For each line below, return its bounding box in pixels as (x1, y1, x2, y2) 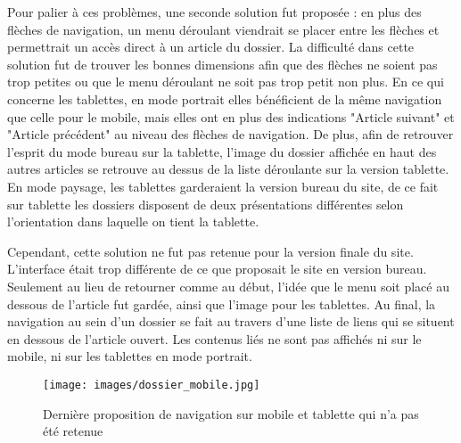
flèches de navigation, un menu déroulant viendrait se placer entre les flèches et (7, 20, 440, 38)
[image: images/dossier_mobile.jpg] (43, 378, 260, 391)
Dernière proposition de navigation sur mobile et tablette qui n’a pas (43, 404, 419, 422)
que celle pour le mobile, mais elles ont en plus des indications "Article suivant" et (7, 107, 455, 126)
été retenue (43, 422, 103, 440)
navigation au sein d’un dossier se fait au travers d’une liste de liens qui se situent (7, 312, 455, 331)
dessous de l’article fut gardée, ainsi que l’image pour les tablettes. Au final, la (7, 294, 436, 313)
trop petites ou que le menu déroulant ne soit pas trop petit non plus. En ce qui (7, 72, 444, 91)
